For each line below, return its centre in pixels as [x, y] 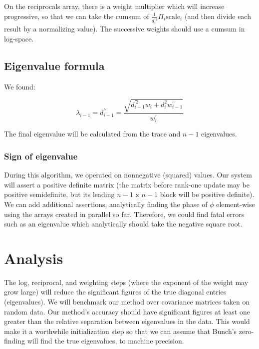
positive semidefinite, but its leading [59, 194]
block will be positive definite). [207, 194]
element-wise [236, 204]
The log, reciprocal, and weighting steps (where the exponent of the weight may [126, 282]
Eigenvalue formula [54, 66]
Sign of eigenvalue [41, 156]
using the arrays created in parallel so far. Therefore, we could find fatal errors [124, 214]
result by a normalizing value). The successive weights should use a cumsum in [125, 29]
